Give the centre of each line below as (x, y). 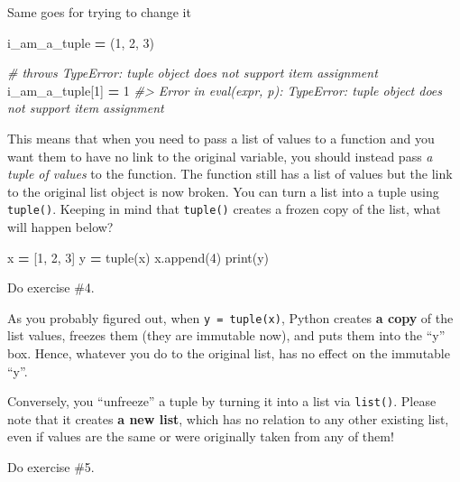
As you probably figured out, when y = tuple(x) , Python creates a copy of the (230, 317)
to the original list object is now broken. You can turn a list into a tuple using (223, 191)
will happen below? (60, 227)
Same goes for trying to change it (99, 12)
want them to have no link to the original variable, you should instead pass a (220, 156)
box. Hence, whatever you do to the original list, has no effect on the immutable (229, 353)
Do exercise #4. (51, 287)
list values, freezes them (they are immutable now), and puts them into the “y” (226, 335)
